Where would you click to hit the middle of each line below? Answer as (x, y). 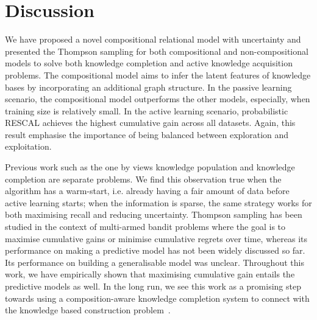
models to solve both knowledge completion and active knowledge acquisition (149, 63)
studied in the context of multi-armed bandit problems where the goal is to (145, 227)
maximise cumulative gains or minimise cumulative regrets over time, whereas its (156, 238)
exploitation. (28, 146)
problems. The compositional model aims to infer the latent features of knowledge (158, 75)
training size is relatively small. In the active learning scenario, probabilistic (147, 110)
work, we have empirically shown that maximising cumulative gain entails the (150, 274)
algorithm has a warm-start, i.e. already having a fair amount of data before (147, 191)
